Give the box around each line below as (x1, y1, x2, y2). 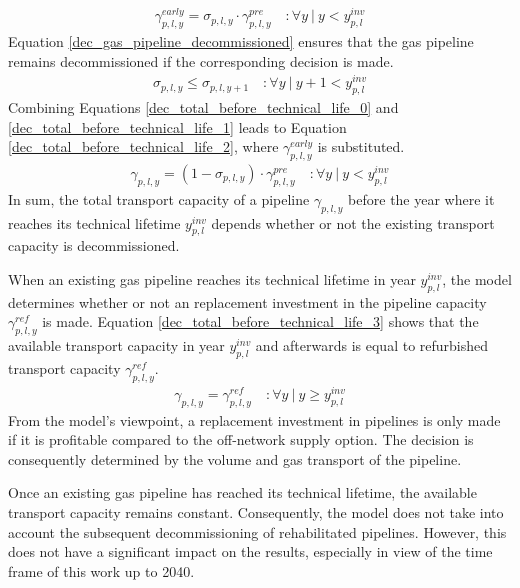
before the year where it (348, 188, 495, 209)
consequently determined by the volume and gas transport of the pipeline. (8, 448, 462, 469)
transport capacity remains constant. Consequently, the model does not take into (8, 502, 504, 523)
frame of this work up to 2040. (8, 560, 195, 581)
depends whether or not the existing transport (211, 212, 495, 233)
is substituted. (317, 136, 405, 157)
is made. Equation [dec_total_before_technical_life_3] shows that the (42, 311, 479, 332)
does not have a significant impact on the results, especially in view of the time (8, 541, 493, 562)
